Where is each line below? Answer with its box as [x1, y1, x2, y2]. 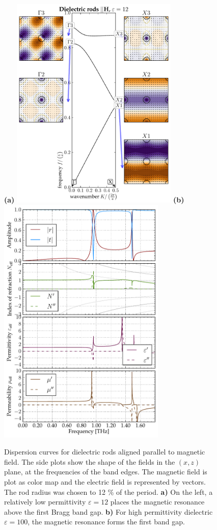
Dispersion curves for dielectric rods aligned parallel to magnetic [4, 446, 205, 457]
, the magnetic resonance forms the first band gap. [28, 516, 185, 527]
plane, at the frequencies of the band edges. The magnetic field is [4, 466, 207, 477]
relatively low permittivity [4, 496, 86, 507]
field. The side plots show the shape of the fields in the [4, 456, 175, 467]
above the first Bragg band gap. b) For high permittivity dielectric [4, 506, 213, 517]
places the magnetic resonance [110, 496, 205, 507]
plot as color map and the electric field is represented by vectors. [4, 476, 206, 487]
